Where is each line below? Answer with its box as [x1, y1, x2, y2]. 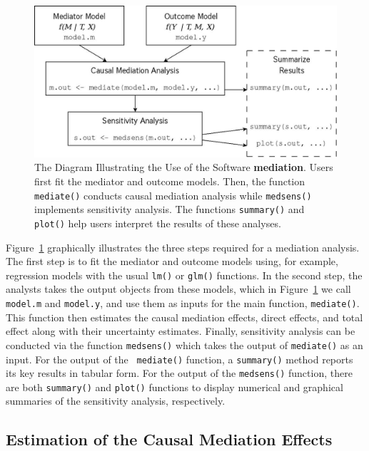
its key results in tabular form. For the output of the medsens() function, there [6, 366, 353, 380]
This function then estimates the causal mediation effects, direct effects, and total [6, 309, 363, 324]
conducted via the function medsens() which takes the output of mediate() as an [6, 337, 363, 352]
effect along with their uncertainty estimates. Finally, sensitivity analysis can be [6, 323, 355, 338]
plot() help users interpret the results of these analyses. [34, 215, 281, 230]
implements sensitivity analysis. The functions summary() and [34, 202, 305, 217]
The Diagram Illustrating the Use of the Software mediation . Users [34, 160, 333, 175]
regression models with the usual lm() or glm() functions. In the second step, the [6, 267, 363, 282]
